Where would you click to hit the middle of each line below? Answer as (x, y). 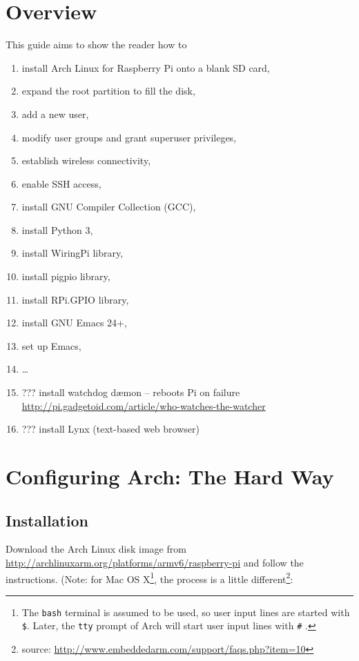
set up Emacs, (51, 345)
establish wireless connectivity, (86, 160)
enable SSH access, (61, 183)
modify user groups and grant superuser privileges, (129, 137)
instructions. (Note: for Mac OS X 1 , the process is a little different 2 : (149, 578)
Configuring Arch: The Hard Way (170, 476)
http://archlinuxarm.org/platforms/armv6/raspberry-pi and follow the (155, 562)
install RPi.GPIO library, (75, 299)
